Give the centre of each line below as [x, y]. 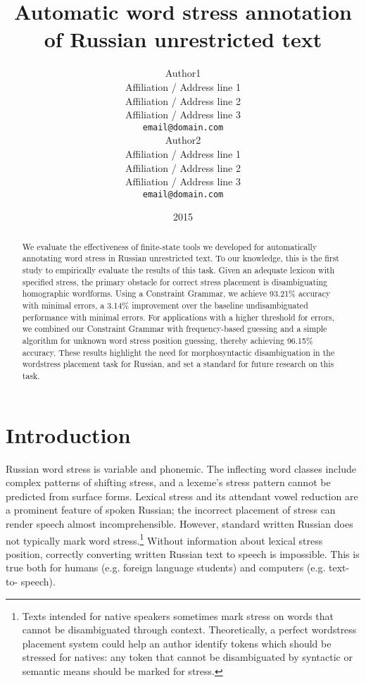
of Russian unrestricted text [183, 39]
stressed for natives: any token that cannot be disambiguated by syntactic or [187, 657]
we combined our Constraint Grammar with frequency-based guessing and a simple [175, 329]
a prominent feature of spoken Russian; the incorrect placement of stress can [171, 510]
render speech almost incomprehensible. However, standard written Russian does [179, 523]
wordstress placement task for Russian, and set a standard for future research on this [178, 364]
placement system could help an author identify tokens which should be [177, 643]
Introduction [68, 434]
